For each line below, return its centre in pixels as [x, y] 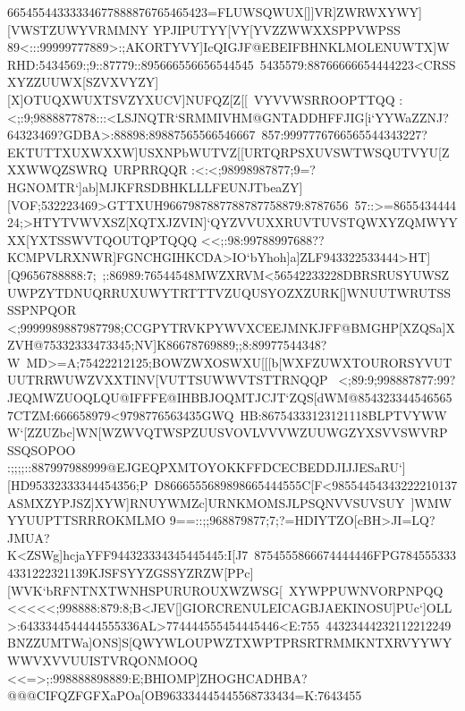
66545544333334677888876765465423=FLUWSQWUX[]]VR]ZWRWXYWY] [215, 12]
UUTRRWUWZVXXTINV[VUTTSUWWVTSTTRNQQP [168, 380]
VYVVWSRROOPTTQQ [324, 99]
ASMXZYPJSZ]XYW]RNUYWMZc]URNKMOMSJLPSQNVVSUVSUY [206, 502]
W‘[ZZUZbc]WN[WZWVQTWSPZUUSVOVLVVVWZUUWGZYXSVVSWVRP [228, 432]
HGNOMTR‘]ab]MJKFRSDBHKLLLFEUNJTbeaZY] [155, 186]
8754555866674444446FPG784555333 [355, 555]
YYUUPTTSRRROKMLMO [87, 520]
